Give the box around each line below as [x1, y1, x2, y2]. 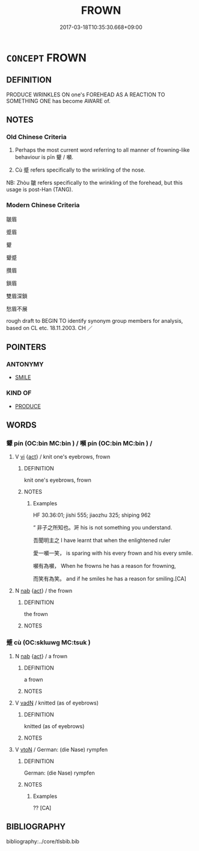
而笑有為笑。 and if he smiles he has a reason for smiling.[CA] [32, 575, 186, 582]
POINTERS [6, 342, 47, 352]
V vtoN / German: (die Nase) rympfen [14, 746, 108, 753]
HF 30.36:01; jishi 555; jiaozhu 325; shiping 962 [32, 511, 152, 519]
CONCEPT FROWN [6, 51, 87, 64]
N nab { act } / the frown [14, 587, 73, 594]
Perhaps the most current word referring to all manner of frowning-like [14, 146, 190, 154]
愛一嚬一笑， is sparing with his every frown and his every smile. [32, 549, 194, 557]
